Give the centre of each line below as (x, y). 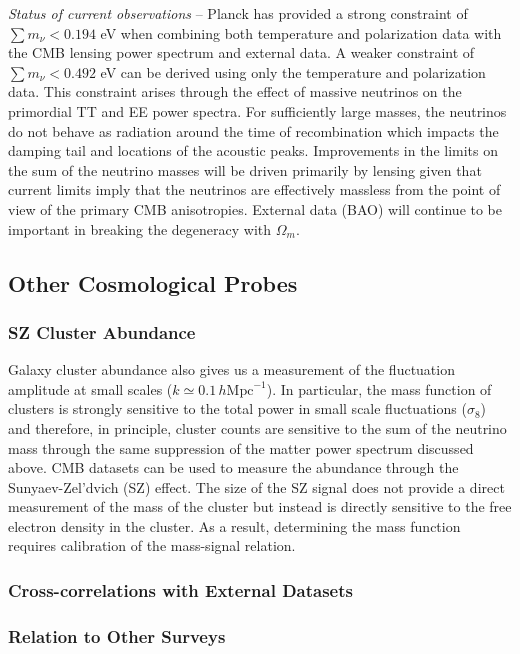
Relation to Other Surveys (117, 635)
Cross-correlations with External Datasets (180, 589)
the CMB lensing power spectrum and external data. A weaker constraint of (241, 52)
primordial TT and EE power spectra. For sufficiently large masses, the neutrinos (257, 110)
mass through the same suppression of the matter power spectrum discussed (241, 447)
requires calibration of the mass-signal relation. (152, 545)
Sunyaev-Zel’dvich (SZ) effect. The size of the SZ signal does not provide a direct (256, 486)
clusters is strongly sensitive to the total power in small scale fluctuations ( (237, 408)
